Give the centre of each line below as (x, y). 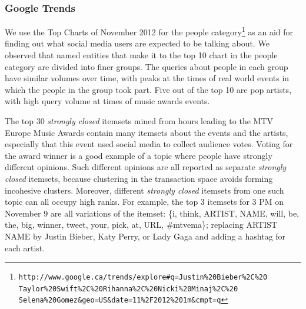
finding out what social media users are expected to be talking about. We (137, 43)
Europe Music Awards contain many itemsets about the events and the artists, (147, 132)
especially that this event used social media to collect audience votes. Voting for (149, 144)
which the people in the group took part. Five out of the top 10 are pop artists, (148, 89)
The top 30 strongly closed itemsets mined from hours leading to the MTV (139, 121)
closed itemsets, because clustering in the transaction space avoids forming (139, 178)
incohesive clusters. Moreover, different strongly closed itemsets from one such (144, 190)
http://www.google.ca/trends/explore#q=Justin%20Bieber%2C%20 (143, 278)
